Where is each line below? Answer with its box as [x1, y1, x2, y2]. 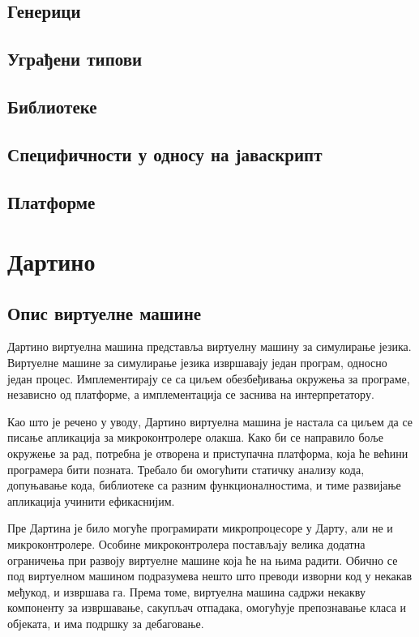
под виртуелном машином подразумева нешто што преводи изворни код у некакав [7, 567, 413, 584]
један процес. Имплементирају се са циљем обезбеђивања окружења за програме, [7, 370, 410, 387]
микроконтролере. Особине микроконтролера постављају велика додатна [7, 536, 366, 553]
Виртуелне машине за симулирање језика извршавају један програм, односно [7, 354, 387, 371]
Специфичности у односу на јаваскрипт [7, 141, 323, 166]
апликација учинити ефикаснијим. [7, 492, 175, 509]
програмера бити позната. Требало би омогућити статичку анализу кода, [7, 460, 365, 477]
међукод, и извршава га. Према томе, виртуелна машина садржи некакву [7, 583, 366, 600]
